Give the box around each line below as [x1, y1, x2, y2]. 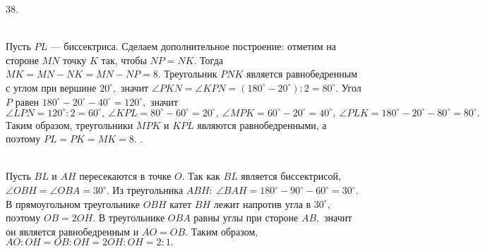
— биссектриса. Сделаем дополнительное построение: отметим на [50, 39, 336, 54]
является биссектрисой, [241, 169, 341, 183]
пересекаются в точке [79, 169, 172, 183]
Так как [188, 169, 220, 183]
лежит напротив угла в [213, 196, 311, 211]
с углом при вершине [6, 80, 97, 94]
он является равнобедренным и [6, 224, 139, 238]
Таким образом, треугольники [6, 117, 133, 132]
